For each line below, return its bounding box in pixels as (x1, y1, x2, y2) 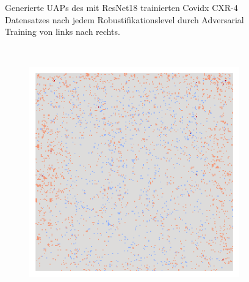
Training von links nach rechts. (5, 25, 120, 38)
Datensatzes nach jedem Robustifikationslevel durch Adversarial (5, 13, 244, 26)
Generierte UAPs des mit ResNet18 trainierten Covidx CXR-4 (5, 1, 238, 13)
